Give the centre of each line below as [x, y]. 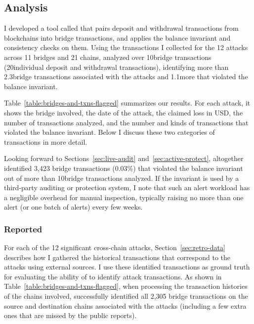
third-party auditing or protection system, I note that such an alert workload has [127, 188]
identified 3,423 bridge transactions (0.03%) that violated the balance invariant [124, 168]
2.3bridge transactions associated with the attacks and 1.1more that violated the [126, 77]
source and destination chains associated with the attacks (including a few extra [125, 305]
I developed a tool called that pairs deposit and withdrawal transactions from [121, 28]
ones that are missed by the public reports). [70, 315]
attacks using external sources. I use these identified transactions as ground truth [127, 267]
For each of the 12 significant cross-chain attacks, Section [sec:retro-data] [115, 247]
